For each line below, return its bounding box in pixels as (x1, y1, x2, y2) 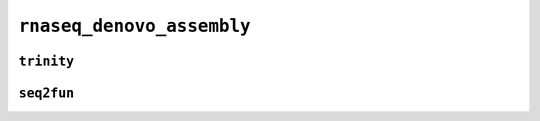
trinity (18, 53, 75, 69)
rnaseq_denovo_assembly (18, 15, 251, 37)
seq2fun (18, 85, 75, 101)
